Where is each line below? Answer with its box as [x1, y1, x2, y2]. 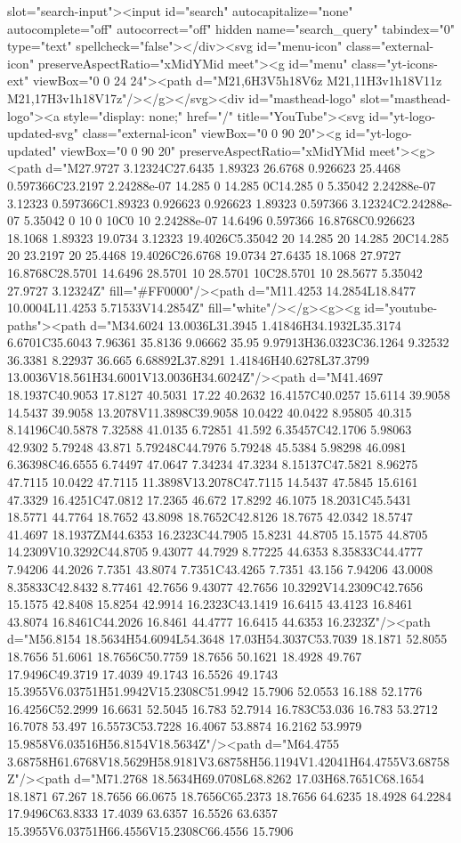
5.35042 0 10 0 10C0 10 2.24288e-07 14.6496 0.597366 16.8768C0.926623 [23, 211, 416, 230]
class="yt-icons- [352, 53, 438, 72]
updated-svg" [7, 124, 78, 142]
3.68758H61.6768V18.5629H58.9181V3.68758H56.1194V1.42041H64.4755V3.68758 [7, 751, 450, 770]
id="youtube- [364, 298, 438, 317]
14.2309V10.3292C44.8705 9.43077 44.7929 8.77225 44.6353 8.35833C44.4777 [7, 542, 424, 561]
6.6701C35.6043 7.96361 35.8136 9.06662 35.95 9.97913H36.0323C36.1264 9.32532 [7, 333, 449, 352]
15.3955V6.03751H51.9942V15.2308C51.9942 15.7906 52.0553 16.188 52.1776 [7, 682, 423, 701]
